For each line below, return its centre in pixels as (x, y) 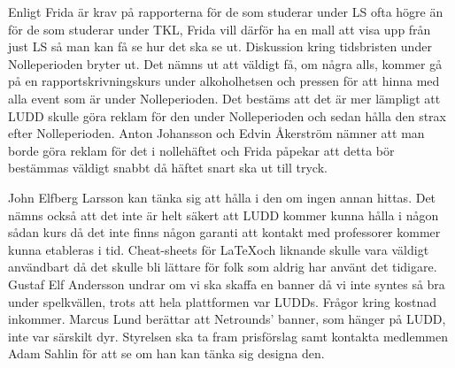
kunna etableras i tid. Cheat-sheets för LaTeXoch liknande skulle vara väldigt (219, 249)
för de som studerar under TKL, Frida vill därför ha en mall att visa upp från (220, 29)
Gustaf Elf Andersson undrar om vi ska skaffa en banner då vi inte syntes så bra (227, 284)
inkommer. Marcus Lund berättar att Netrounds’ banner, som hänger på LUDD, (227, 319)
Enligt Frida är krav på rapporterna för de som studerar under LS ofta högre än (226, 11)
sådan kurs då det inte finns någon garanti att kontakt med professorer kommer (224, 232)
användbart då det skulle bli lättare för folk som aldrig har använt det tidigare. (223, 267)
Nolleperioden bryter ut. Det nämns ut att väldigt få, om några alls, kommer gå (225, 63)
